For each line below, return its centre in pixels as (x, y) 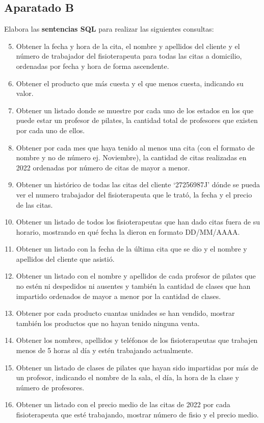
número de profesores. (50, 387)
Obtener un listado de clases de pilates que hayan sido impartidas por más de (137, 367)
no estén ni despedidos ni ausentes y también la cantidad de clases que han (133, 286)
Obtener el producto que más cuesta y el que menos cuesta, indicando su (130, 83)
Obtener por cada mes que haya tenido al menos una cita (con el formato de (135, 147)
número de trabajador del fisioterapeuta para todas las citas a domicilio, (129, 56)
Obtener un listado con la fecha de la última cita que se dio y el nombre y (131, 249)
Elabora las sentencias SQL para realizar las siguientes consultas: (109, 29)
